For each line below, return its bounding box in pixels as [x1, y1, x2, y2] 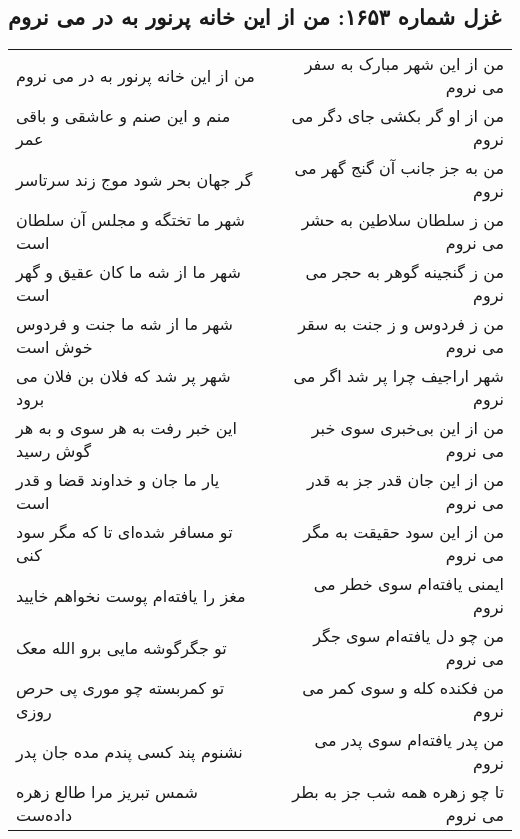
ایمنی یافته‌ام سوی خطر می [313, 572, 504, 596]
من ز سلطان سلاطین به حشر [301, 208, 504, 232]
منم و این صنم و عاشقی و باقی [16, 104, 231, 128]
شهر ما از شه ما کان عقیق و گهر [16, 260, 241, 284]
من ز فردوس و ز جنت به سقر [298, 312, 504, 336]
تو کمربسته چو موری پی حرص [16, 676, 225, 700]
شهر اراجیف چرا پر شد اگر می [293, 364, 504, 388]
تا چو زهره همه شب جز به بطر [292, 780, 504, 804]
